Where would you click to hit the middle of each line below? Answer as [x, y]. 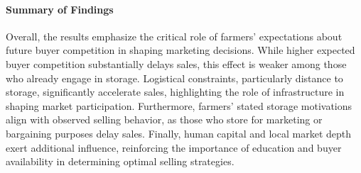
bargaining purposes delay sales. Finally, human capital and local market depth [179, 133]
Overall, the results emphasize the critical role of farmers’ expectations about [174, 36]
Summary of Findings [60, 9]
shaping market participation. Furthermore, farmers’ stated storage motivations [179, 105]
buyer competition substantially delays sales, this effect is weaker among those [176, 63]
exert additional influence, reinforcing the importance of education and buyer [174, 147]
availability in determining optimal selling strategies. [120, 161]
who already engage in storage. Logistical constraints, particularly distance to [174, 78]
